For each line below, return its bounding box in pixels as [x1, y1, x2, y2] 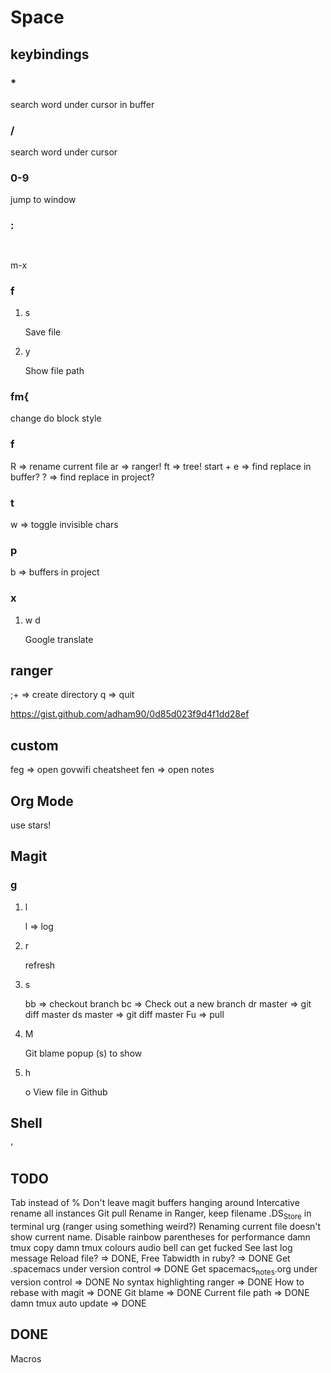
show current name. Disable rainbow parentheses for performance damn [10, 1231, 311, 1243]
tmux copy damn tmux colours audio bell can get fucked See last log [10, 1242, 293, 1254]
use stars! [10, 819, 52, 831]
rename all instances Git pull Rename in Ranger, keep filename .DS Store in [10, 1207, 312, 1222]
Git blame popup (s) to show [24, 1047, 143, 1059]
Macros [10, 1352, 42, 1365]
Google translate [24, 633, 94, 645]
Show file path [24, 365, 85, 377]
